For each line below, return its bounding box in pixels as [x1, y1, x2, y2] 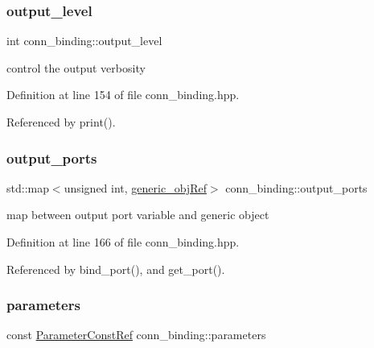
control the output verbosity [6, 59, 146, 76]
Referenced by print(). [6, 114, 116, 130]
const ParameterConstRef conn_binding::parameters [6, 326, 266, 343]
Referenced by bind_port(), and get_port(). [6, 260, 225, 277]
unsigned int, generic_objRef [64, 179, 207, 196]
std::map [6, 179, 49, 196]
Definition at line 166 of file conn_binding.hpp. [6, 234, 240, 250]
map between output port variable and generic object [6, 206, 269, 223]
